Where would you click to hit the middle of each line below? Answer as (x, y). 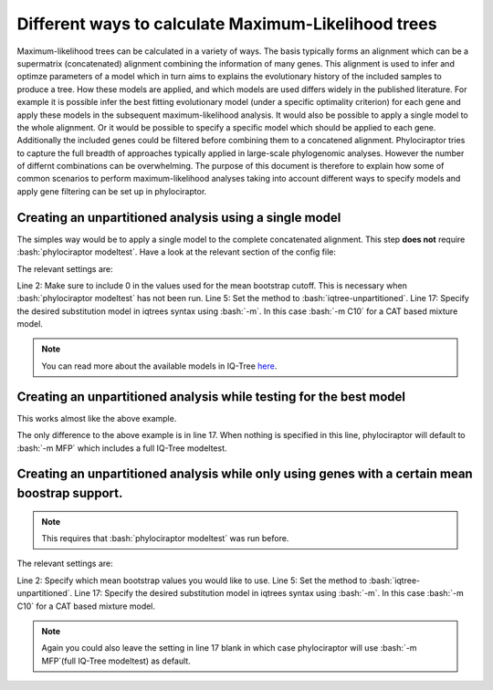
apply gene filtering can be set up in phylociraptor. (112, 191)
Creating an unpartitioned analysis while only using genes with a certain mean (245, 474)
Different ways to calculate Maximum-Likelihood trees (227, 24)
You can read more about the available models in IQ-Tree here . (159, 366)
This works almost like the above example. (97, 418)
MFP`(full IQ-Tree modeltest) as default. (116, 661)
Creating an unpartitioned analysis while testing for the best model (211, 397)
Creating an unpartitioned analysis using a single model (179, 218)
